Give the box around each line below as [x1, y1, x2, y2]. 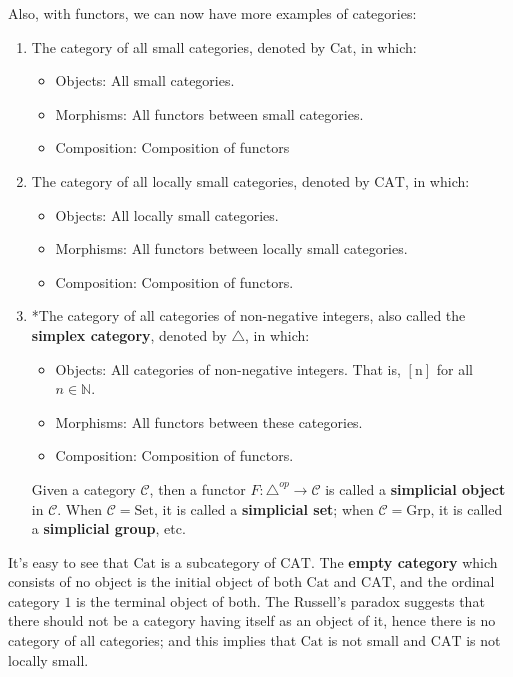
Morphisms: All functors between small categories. [55, 103, 364, 124]
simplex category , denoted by [31, 324, 227, 345]
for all [436, 358, 473, 379]
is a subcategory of [160, 551, 276, 572]
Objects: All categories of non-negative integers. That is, [55, 358, 401, 379]
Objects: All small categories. [55, 70, 235, 91]
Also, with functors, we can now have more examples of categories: [8, 3, 417, 23]
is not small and [327, 630, 427, 651]
